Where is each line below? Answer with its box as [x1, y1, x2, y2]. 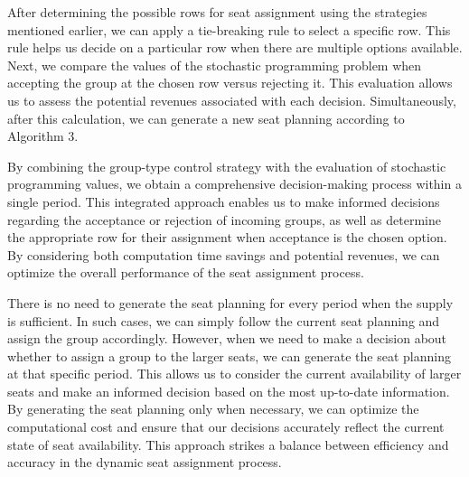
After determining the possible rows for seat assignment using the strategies [7, 3, 427, 21]
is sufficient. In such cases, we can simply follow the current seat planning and [7, 311, 440, 330]
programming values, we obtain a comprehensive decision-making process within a [7, 174, 462, 193]
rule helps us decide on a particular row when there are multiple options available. [7, 38, 463, 57]
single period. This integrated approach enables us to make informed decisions [7, 192, 440, 210]
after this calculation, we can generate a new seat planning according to [7, 108, 405, 127]
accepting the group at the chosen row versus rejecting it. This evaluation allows [7, 73, 453, 92]
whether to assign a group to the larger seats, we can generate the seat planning [7, 346, 451, 365]
